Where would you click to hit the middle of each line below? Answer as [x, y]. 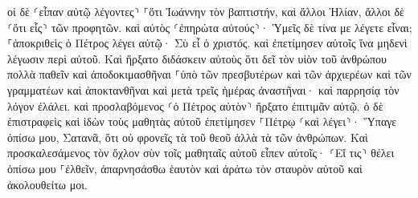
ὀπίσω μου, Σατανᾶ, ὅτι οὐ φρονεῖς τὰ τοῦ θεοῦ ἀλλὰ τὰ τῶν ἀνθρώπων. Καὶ [188, 137]
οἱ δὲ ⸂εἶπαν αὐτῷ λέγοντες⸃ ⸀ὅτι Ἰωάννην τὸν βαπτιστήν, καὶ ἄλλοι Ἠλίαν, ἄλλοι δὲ [206, 11]
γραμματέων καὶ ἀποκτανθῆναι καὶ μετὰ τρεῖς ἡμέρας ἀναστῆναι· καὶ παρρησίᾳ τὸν [203, 89]
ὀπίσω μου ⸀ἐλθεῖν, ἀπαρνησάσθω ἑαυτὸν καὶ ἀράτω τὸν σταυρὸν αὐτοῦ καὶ [185, 168]
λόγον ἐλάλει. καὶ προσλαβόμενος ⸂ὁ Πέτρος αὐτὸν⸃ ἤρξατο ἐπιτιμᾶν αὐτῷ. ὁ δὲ [195, 105]
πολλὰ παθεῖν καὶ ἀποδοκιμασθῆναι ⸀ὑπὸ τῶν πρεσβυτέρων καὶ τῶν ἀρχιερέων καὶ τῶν [209, 74]
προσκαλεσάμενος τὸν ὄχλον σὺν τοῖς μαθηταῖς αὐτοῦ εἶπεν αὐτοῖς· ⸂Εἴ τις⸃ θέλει [201, 153]
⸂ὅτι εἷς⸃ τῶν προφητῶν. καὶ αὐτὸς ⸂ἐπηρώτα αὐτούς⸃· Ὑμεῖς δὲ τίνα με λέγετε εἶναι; [210, 27]
